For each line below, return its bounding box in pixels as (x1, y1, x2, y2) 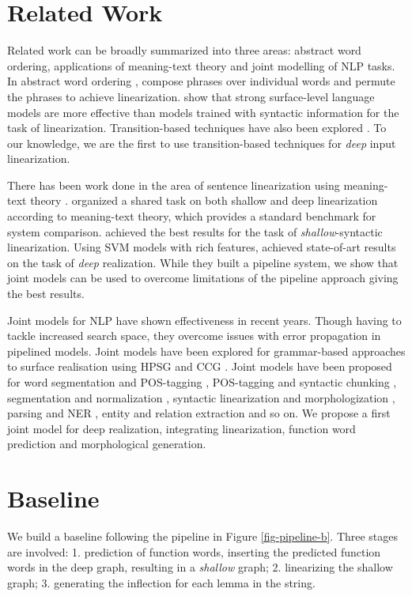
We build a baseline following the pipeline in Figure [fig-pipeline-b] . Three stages (7, 528, 399, 545)
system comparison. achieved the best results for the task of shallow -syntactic (7, 223, 383, 240)
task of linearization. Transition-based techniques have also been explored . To (7, 119, 387, 136)
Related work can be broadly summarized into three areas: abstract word (7, 42, 361, 58)
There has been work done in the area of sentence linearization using (7, 176, 340, 193)
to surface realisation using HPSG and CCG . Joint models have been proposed (7, 358, 392, 375)
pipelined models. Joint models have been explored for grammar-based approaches (7, 342, 406, 359)
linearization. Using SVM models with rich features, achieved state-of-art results (7, 239, 396, 255)
